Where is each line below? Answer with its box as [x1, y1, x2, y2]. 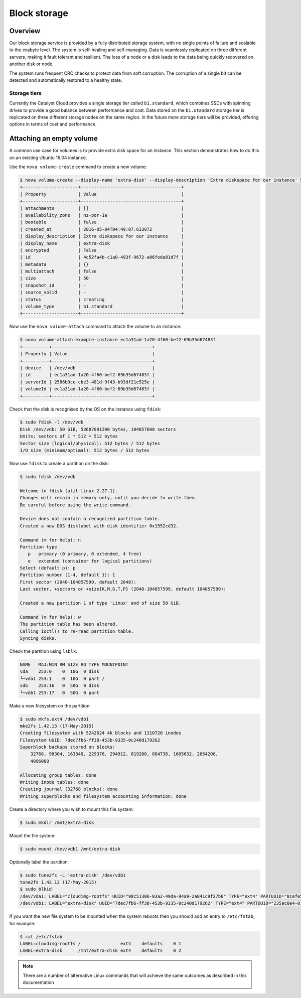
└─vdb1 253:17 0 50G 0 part [20, 690, 100, 695]
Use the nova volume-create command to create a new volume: [9, 164, 147, 170]
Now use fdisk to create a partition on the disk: [9, 461, 109, 467]
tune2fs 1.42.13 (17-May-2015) [20, 880, 97, 885]
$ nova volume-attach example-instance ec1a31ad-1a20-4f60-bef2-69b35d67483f [20, 337, 216, 343]
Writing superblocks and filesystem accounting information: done [20, 793, 187, 799]
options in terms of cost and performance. [9, 121, 97, 127]
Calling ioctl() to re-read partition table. [20, 628, 134, 634]
